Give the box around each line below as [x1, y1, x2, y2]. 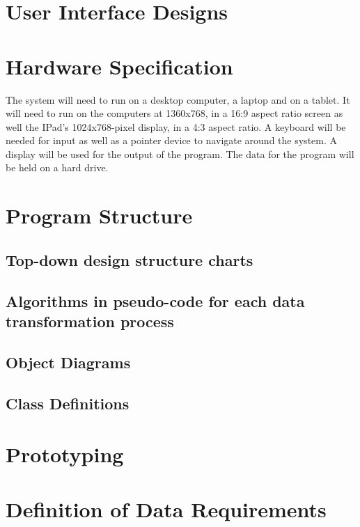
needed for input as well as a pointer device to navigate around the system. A [6, 133, 338, 148]
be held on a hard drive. [6, 160, 109, 175]
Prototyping [6, 440, 124, 469]
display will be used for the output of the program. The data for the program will [6, 146, 354, 161]
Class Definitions [6, 392, 130, 414]
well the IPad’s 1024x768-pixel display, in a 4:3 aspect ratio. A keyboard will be [6, 119, 346, 134]
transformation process [6, 310, 174, 331]
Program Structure [6, 201, 193, 230]
